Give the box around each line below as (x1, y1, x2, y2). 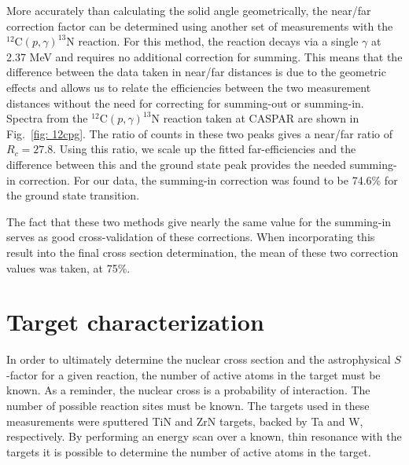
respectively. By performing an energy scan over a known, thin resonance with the (6, 428, 402, 445)
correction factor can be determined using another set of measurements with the (6, 17, 393, 34)
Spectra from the (6, 110, 88, 126)
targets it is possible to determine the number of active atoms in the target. (6, 443, 371, 460)
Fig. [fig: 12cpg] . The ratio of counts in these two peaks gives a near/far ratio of (6, 125, 393, 141)
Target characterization (6, 306, 264, 338)
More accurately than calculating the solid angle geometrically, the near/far (6, 2, 371, 18)
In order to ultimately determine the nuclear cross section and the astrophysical (6, 351, 391, 368)
